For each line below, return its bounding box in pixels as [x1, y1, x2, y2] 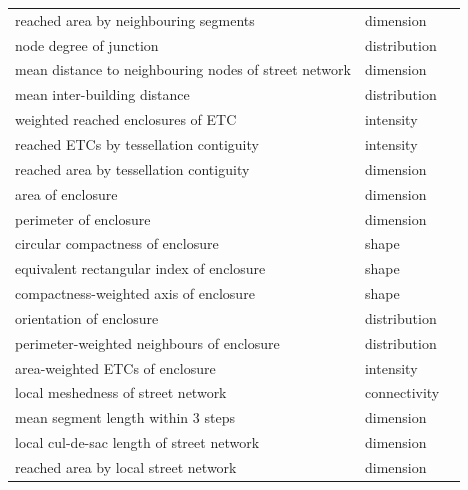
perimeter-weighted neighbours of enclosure [15, 332, 280, 353]
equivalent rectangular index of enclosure [15, 258, 266, 279]
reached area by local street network [15, 456, 237, 477]
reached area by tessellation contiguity [15, 158, 250, 179]
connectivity [364, 382, 440, 403]
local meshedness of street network [15, 382, 227, 403]
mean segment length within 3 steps [15, 407, 235, 428]
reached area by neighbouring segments [15, 9, 255, 30]
